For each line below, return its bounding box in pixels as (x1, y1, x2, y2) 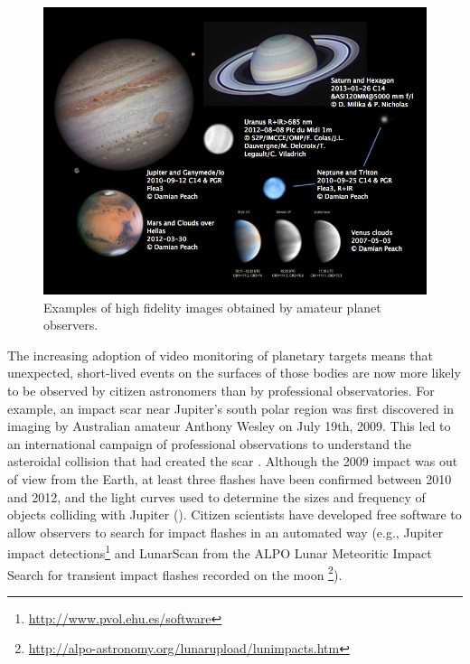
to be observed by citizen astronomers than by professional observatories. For (7, 380, 435, 399)
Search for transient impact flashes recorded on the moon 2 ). (7, 562, 343, 584)
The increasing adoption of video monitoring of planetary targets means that (7, 345, 433, 364)
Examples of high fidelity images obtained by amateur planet (43, 297, 381, 316)
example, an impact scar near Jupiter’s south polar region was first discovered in (7, 398, 455, 417)
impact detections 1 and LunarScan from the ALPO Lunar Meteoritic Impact (7, 541, 432, 562)
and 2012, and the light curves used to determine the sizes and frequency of (7, 487, 426, 506)
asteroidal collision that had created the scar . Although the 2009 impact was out (7, 452, 458, 471)
